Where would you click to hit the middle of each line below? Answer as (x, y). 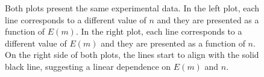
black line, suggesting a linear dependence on (88, 66)
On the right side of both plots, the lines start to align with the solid (132, 55)
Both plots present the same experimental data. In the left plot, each (132, 8)
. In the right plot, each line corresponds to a (159, 31)
